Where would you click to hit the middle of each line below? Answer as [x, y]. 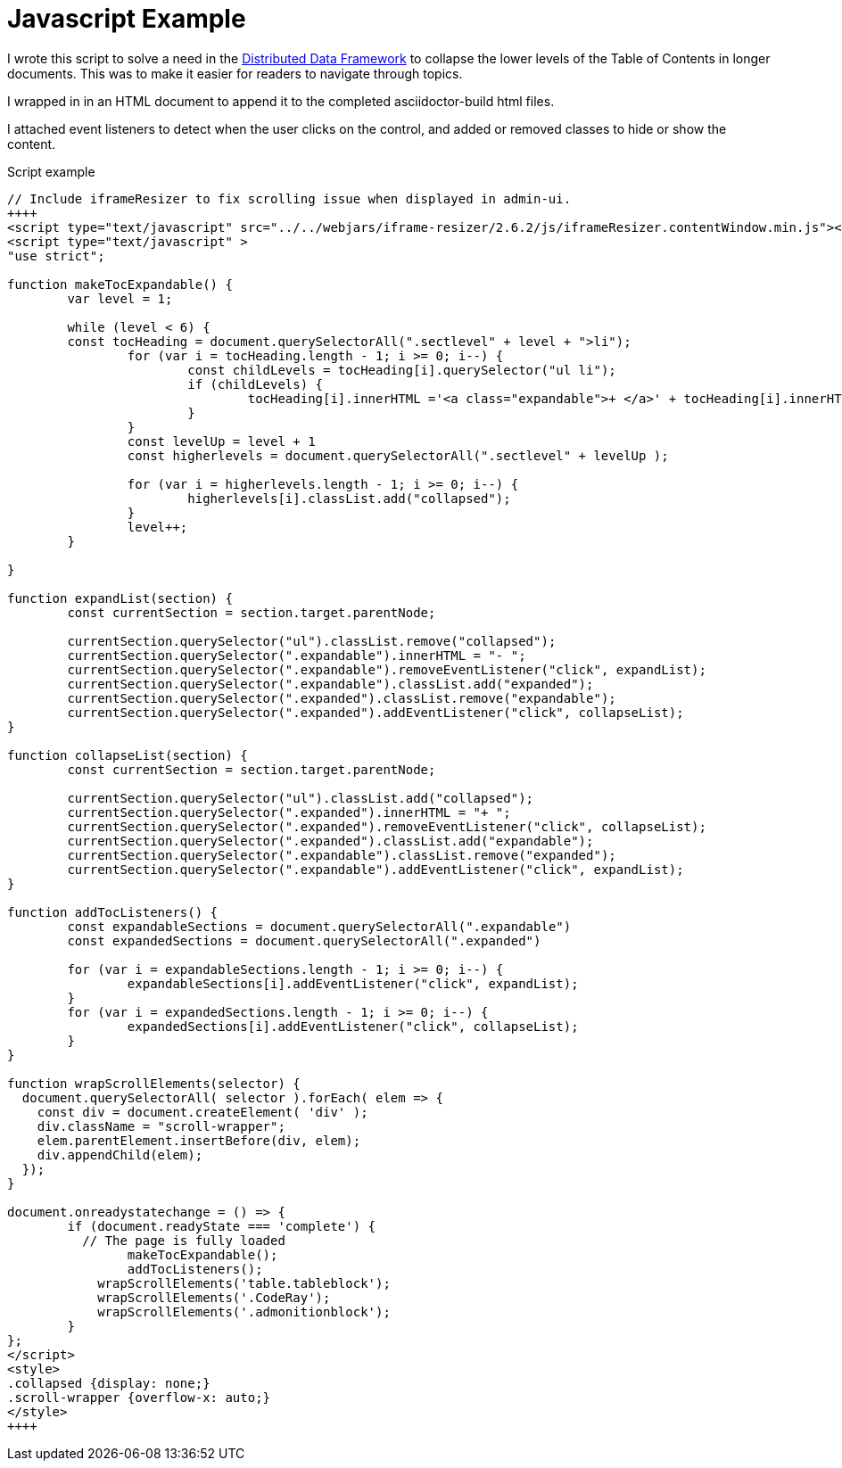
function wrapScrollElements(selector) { [154, 1083]
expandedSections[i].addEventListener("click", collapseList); [353, 1026]
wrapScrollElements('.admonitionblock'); [244, 1311]
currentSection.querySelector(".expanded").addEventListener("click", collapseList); [376, 712]
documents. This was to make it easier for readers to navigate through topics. [235, 73]
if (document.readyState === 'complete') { [222, 1226]
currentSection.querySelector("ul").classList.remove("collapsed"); [312, 641]
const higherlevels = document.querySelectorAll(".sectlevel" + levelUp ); [398, 455]
